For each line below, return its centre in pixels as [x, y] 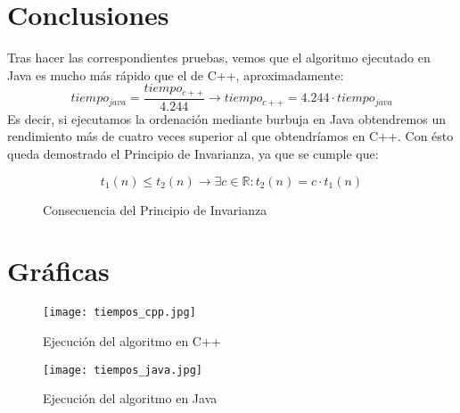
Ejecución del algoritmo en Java [130, 398]
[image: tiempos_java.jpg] [123, 370]
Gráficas [58, 271]
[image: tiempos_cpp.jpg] [119, 313]
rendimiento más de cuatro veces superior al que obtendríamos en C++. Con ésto [230, 136]
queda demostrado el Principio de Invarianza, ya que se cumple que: [193, 153]
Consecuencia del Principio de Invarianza [155, 209]
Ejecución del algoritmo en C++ [132, 340]
